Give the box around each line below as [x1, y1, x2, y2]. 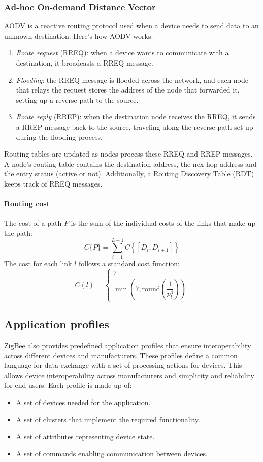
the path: [4, 227, 33, 238]
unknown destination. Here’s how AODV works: [4, 30, 153, 41]
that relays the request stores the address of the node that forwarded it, [16, 84, 240, 95]
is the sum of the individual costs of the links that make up [71, 218, 256, 228]
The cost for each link [4, 258, 72, 268]
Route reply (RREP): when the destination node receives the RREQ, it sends [16, 111, 256, 122]
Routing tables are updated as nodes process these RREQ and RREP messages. [4, 148, 253, 159]
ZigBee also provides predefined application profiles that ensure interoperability [4, 340, 251, 350]
